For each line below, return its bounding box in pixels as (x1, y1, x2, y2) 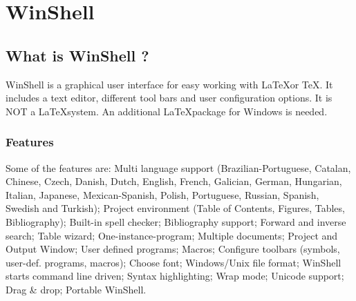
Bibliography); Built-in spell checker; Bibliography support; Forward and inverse (6, 214, 346, 229)
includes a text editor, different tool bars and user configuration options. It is (6, 90, 332, 105)
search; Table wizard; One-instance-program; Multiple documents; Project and (6, 228, 338, 242)
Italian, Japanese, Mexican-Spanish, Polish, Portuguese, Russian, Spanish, (6, 187, 319, 202)
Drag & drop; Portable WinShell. (6, 282, 147, 296)
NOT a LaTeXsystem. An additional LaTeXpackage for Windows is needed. (6, 104, 328, 118)
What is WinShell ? (6, 44, 149, 66)
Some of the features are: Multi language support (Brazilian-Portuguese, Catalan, (6, 160, 351, 175)
